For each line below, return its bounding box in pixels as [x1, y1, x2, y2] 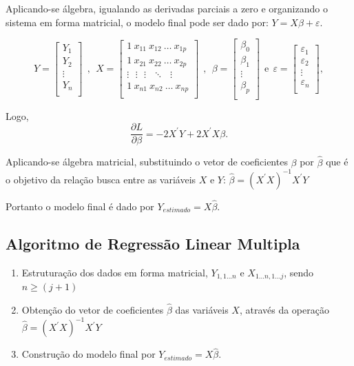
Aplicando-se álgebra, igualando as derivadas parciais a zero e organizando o [6, 1, 328, 15]
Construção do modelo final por [21, 347, 156, 361]
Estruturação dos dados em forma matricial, [21, 265, 208, 279]
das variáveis [175, 303, 229, 316]
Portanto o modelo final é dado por [6, 199, 154, 213]
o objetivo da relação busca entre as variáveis [6, 172, 196, 186]
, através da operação [239, 303, 329, 316]
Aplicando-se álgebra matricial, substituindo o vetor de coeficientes [6, 154, 288, 169]
